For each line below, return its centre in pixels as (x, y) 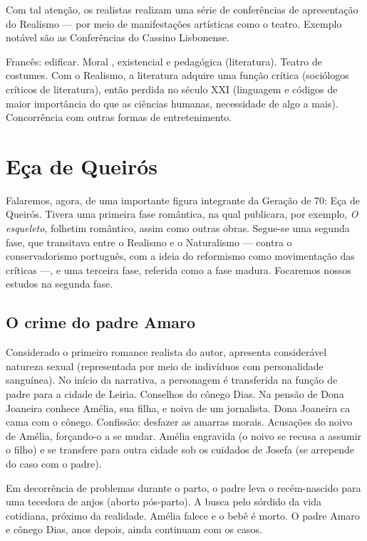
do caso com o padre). (54, 463)
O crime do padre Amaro (101, 322)
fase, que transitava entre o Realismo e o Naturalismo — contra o (149, 242)
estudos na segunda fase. (60, 284)
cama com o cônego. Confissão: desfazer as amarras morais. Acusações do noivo (179, 422)
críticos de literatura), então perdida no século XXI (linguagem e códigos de (172, 89)
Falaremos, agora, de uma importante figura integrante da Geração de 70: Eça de (183, 200)
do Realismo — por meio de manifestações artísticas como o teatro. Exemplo (174, 23)
